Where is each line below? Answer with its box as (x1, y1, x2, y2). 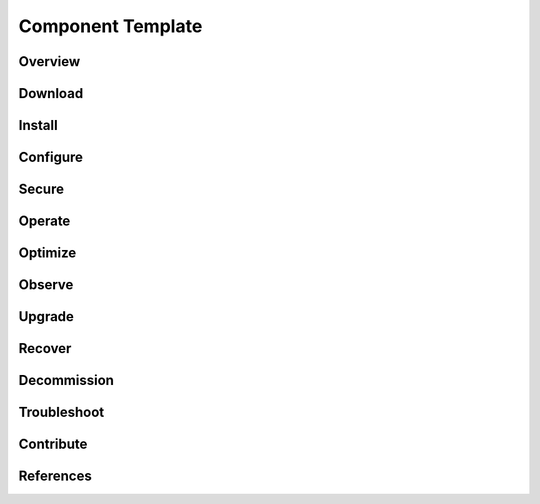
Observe (18, 276, 74, 294)
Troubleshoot (18, 404, 105, 421)
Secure (18, 181, 65, 198)
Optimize (18, 245, 77, 262)
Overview (18, 53, 81, 70)
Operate (18, 213, 71, 230)
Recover (18, 340, 72, 357)
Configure (18, 149, 84, 166)
